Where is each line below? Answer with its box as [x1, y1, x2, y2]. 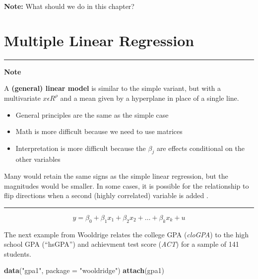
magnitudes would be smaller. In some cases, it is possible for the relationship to [4, 180, 249, 191]
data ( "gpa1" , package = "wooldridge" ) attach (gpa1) [4, 265, 164, 276]
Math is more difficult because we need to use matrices [15, 126, 183, 137]
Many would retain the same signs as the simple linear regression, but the [4, 171, 228, 181]
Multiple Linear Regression [4, 30, 194, 50]
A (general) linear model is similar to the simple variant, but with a [4, 83, 221, 93]
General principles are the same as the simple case [15, 109, 169, 120]
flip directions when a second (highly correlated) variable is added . [4, 190, 208, 201]
